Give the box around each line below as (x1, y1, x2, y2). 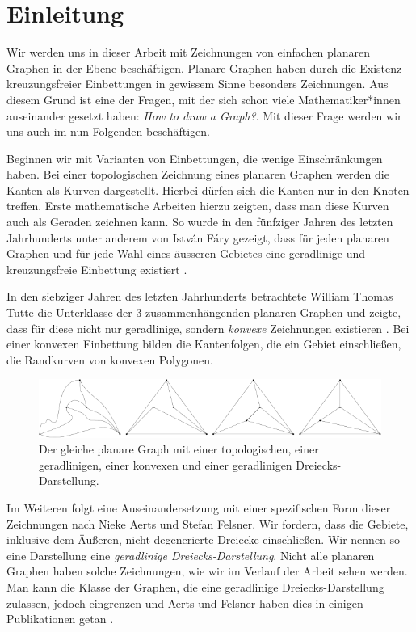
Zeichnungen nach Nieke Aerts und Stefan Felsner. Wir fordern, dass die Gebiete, (6, 515, 409, 532)
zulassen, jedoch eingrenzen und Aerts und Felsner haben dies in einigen (6, 594, 363, 611)
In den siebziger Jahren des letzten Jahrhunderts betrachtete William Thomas (6, 288, 393, 305)
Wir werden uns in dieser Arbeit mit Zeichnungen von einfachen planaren (6, 44, 370, 61)
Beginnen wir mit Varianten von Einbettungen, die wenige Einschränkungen (6, 150, 383, 166)
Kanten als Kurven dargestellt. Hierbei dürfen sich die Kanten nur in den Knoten (6, 181, 410, 198)
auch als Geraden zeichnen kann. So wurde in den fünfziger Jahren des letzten (6, 213, 393, 230)
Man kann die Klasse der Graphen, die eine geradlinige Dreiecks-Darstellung (6, 578, 384, 595)
